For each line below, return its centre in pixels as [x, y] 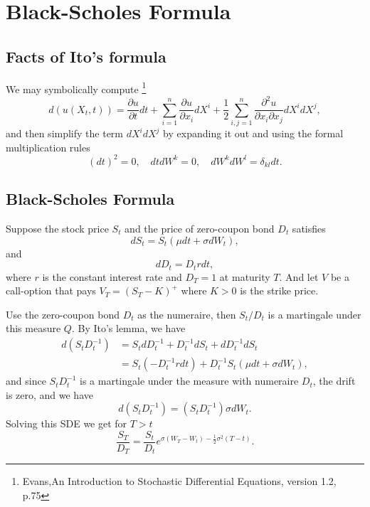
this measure [33, 328]
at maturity [245, 276]
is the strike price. [279, 290]
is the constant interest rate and [112, 276]
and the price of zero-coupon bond [200, 229]
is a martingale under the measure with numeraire [189, 381]
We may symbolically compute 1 [76, 87]
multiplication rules [48, 147]
